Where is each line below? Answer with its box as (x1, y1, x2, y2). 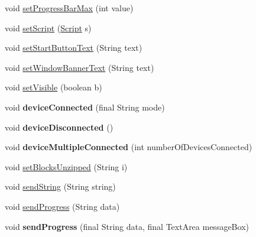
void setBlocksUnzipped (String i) (5, 160, 128, 173)
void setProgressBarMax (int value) (5, 2, 134, 14)
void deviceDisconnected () (5, 121, 114, 133)
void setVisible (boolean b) (5, 81, 102, 93)
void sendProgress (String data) (5, 200, 120, 212)
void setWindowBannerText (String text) (5, 61, 154, 73)
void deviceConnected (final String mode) (5, 100, 165, 113)
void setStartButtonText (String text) (5, 41, 142, 54)
